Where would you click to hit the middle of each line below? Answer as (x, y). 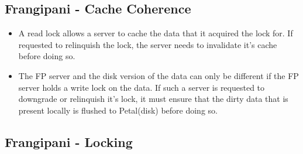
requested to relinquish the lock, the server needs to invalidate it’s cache (148, 44)
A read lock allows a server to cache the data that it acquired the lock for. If (156, 33)
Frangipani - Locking (69, 141)
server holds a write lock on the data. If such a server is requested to (142, 87)
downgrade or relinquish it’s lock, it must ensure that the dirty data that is (153, 99)
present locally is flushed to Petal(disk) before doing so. (118, 110)
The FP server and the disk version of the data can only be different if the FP (159, 75)
